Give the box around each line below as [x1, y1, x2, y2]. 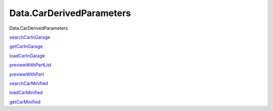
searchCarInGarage [9, 34, 51, 40]
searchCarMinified [9, 80, 48, 86]
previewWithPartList [9, 62, 52, 68]
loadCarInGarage [9, 53, 45, 59]
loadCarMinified [9, 89, 43, 95]
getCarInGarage [9, 43, 43, 50]
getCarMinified [9, 98, 40, 105]
